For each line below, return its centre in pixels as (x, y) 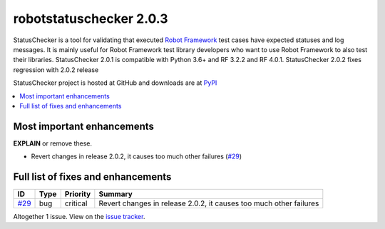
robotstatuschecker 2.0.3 (91, 19)
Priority (78, 194)
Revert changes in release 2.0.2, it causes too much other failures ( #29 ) (137, 156)
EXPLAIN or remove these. (53, 143)
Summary (116, 194)
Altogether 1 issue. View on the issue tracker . (79, 217)
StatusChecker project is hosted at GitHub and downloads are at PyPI (115, 83)
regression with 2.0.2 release (56, 70)
